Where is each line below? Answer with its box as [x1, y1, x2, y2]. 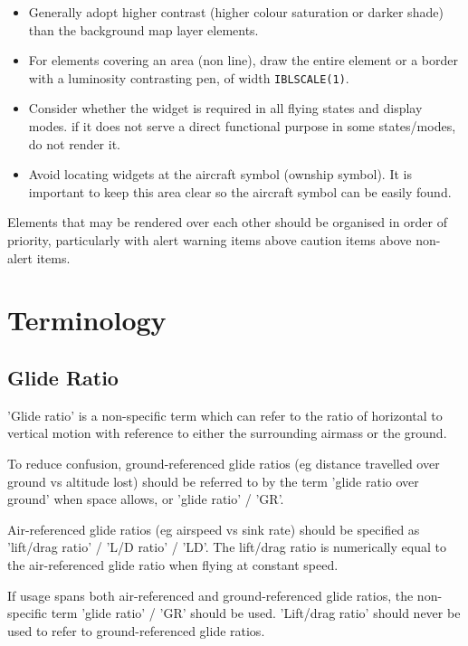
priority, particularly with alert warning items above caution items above [7, 231, 412, 249]
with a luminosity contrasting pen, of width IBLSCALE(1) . [28, 68, 349, 87]
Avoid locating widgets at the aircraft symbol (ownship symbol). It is [28, 165, 412, 184]
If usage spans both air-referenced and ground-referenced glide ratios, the [7, 585, 414, 604]
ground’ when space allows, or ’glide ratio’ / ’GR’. [7, 489, 284, 508]
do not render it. [28, 134, 121, 153]
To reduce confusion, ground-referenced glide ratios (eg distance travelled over [7, 453, 440, 472]
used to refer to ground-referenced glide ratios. [7, 621, 265, 640]
